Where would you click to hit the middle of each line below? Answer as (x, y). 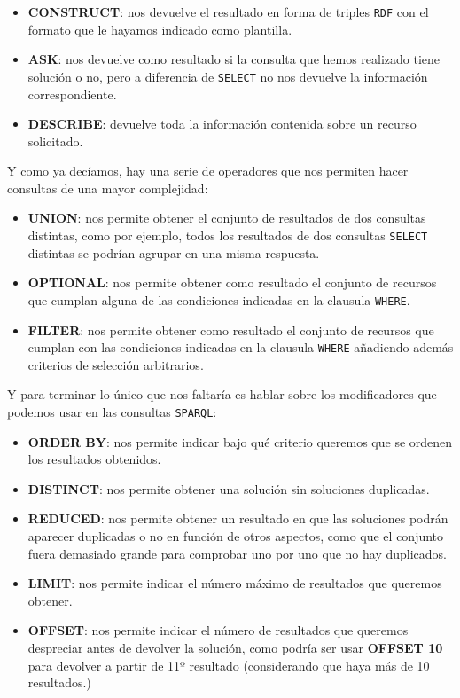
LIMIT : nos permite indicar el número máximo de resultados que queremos (235, 583)
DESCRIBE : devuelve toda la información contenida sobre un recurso (222, 124)
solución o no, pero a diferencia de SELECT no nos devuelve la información (228, 76)
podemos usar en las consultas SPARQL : (112, 412)
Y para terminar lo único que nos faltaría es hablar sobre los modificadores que (222, 394)
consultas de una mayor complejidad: (108, 188)
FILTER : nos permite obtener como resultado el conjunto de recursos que (231, 329)
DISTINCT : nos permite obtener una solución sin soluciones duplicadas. (229, 488)
